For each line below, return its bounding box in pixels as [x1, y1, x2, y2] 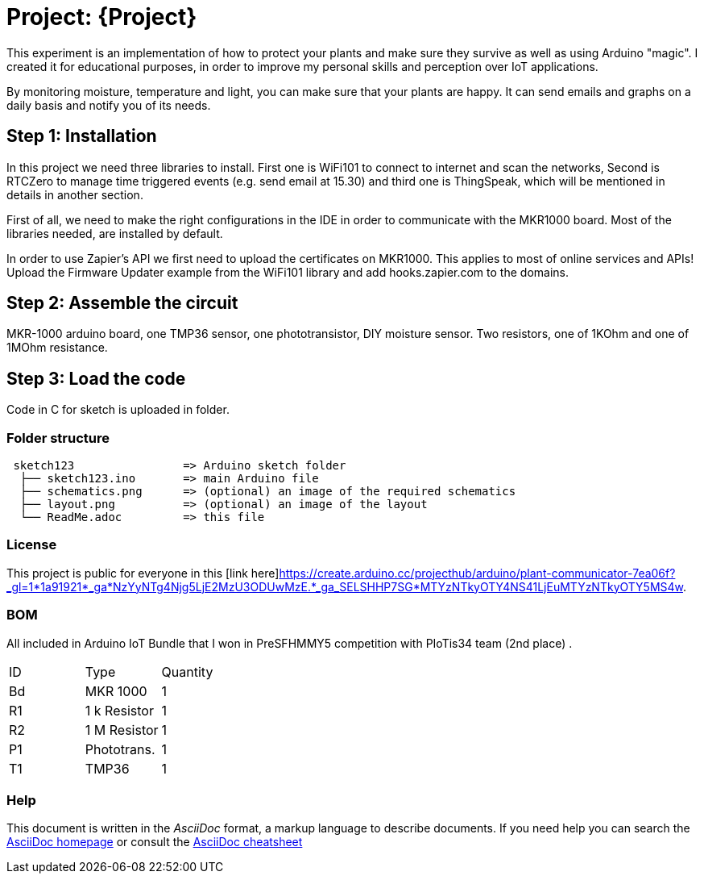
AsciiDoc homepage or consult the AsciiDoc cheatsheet [6, 835, 303, 849]
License [6, 536, 57, 553]
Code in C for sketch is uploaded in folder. [6, 402, 230, 417]
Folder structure [6, 429, 110, 446]
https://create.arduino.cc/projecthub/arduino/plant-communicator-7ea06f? [279, 565, 676, 580]
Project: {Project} [6, 3, 197, 31]
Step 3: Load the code [6, 368, 186, 389]
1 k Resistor [85, 702, 154, 719]
